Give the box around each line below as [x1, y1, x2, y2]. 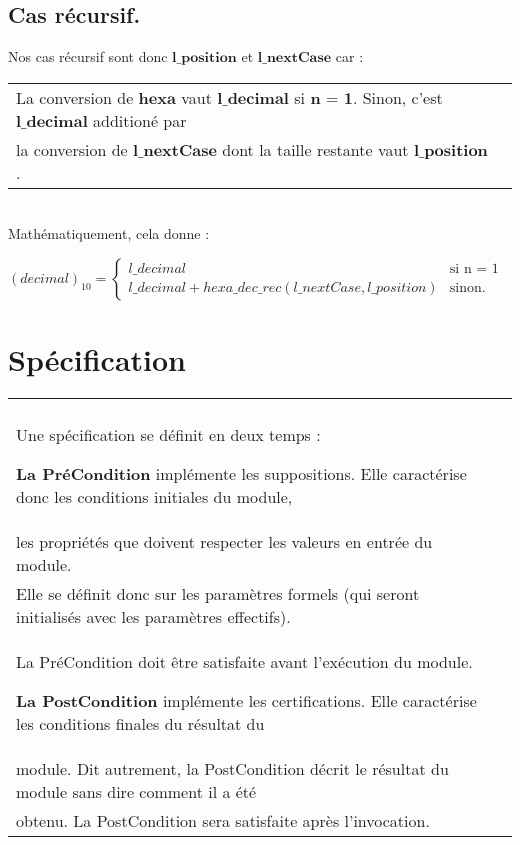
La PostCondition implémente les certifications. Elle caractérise [16, 689, 477, 713]
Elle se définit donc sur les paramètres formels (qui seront [16, 582, 420, 606]
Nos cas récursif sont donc [8, 46, 168, 67]
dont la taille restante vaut [222, 137, 409, 161]
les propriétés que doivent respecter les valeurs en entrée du [16, 530, 433, 554]
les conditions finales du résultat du [16, 712, 265, 736]
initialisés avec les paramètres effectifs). [16, 605, 291, 629]
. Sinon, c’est [352, 85, 443, 109]
